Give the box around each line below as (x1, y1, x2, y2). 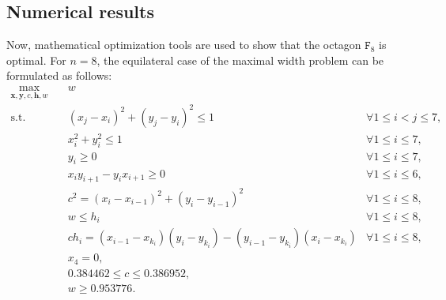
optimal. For (6, 51, 66, 68)
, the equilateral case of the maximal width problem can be (96, 51, 384, 68)
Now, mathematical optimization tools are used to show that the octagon (6, 36, 361, 53)
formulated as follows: (6, 67, 112, 84)
